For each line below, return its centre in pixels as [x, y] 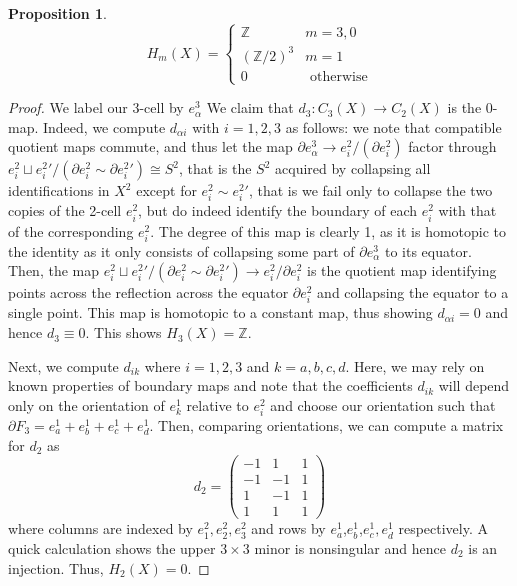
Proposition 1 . [57, 13]
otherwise [339, 76]
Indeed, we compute [104, 126]
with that [467, 210]
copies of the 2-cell [65, 210]
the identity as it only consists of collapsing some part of [181, 250]
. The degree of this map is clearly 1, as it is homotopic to [328, 230]
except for [166, 190]
